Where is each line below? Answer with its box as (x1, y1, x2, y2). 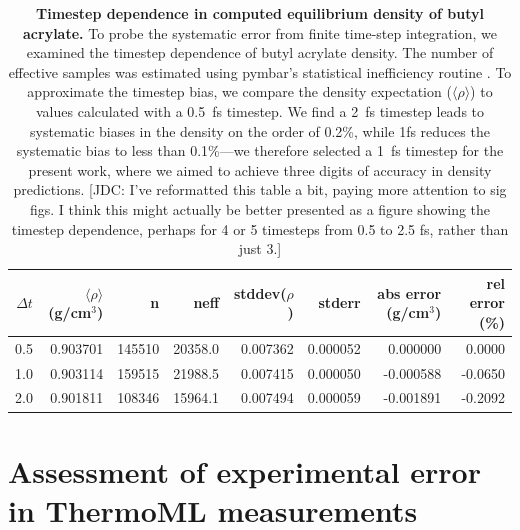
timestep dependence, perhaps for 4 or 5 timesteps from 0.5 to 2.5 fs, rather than (11, 218, 509, 239)
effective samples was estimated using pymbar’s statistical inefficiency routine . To (8, 61, 512, 82)
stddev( (233, 282, 287, 303)
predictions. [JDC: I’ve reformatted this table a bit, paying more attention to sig (13, 179, 507, 200)
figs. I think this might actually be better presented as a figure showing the (29, 198, 491, 219)
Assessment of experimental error (8, 450, 481, 491)
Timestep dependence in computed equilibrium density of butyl (36, 3, 484, 23)
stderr (318, 292, 361, 313)
